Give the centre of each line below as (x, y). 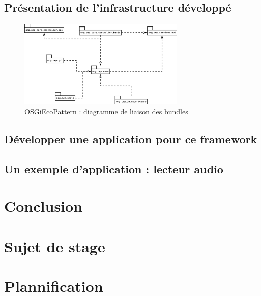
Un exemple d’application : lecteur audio (114, 168)
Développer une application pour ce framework (131, 139)
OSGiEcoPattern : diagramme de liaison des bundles (106, 111)
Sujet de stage (55, 246)
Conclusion (43, 206)
